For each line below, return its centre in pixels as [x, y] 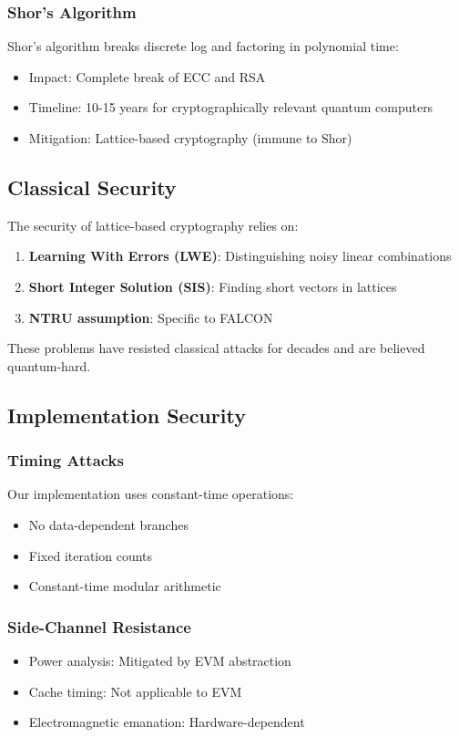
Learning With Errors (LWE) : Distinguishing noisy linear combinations [240, 256]
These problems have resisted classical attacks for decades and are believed [216, 348]
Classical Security [92, 187]
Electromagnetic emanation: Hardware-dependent [167, 722]
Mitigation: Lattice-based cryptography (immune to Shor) [190, 138]
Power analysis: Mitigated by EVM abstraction [160, 660]
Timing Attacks [66, 460]
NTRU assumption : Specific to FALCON [151, 317]
